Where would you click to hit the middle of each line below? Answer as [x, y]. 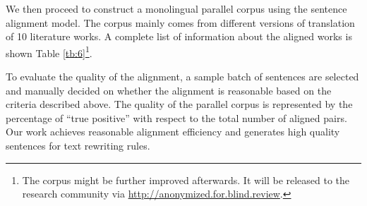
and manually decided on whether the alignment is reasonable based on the [169, 90]
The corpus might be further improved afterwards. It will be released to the [186, 180]
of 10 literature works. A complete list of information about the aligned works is [179, 36]
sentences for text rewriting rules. [78, 145]
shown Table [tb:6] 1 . [49, 51]
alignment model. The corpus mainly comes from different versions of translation [180, 22]
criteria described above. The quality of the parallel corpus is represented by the [179, 104]
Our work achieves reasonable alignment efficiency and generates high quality [173, 132]
